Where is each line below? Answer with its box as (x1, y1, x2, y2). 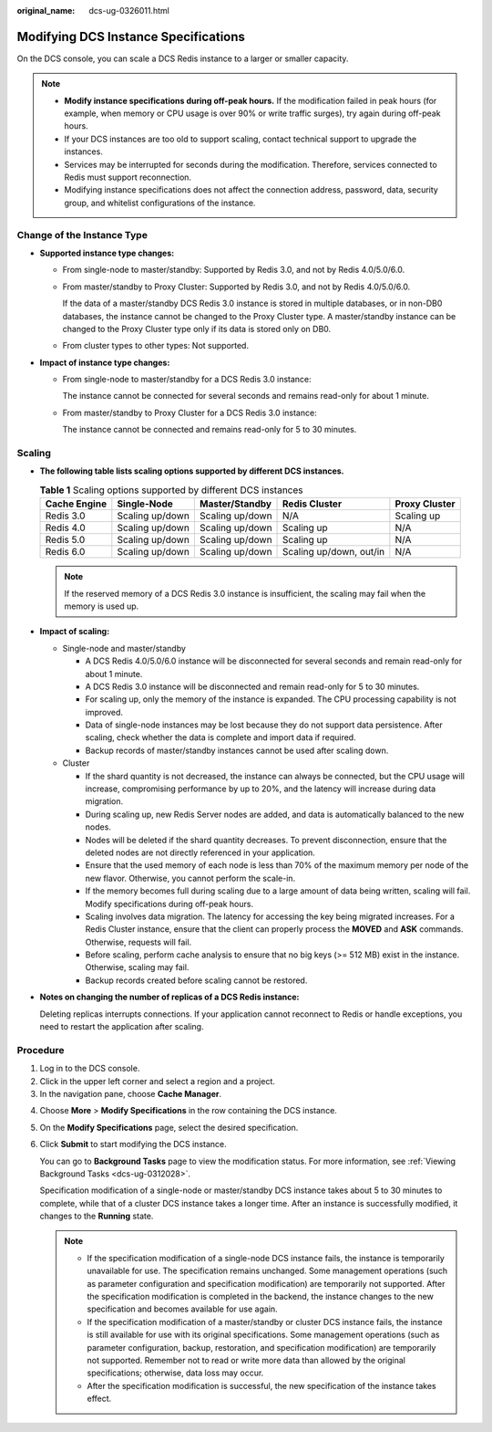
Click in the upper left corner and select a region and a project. (39, 1075, 275, 1086)
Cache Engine (45, 497, 108, 510)
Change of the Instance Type (16, 228, 148, 241)
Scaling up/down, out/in (282, 546, 385, 559)
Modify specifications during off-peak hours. (85, 898, 254, 909)
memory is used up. (64, 601, 139, 611)
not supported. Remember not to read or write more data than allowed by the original (87, 1355, 405, 1365)
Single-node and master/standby (62, 643, 187, 653)
